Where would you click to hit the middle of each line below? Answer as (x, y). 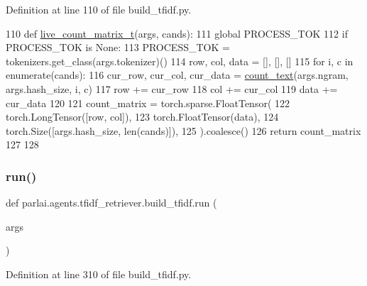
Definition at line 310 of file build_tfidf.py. (99, 274)
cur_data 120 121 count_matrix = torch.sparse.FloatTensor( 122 (148, 103)
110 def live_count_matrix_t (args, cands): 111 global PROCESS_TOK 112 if (177, 33)
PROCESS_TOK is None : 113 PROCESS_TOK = (118, 47)
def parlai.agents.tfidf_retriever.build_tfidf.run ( (111, 203)
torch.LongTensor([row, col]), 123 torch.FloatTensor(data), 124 (142, 117)
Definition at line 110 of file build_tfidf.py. (99, 9)
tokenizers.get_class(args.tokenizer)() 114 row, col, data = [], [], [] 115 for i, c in (180, 61)
